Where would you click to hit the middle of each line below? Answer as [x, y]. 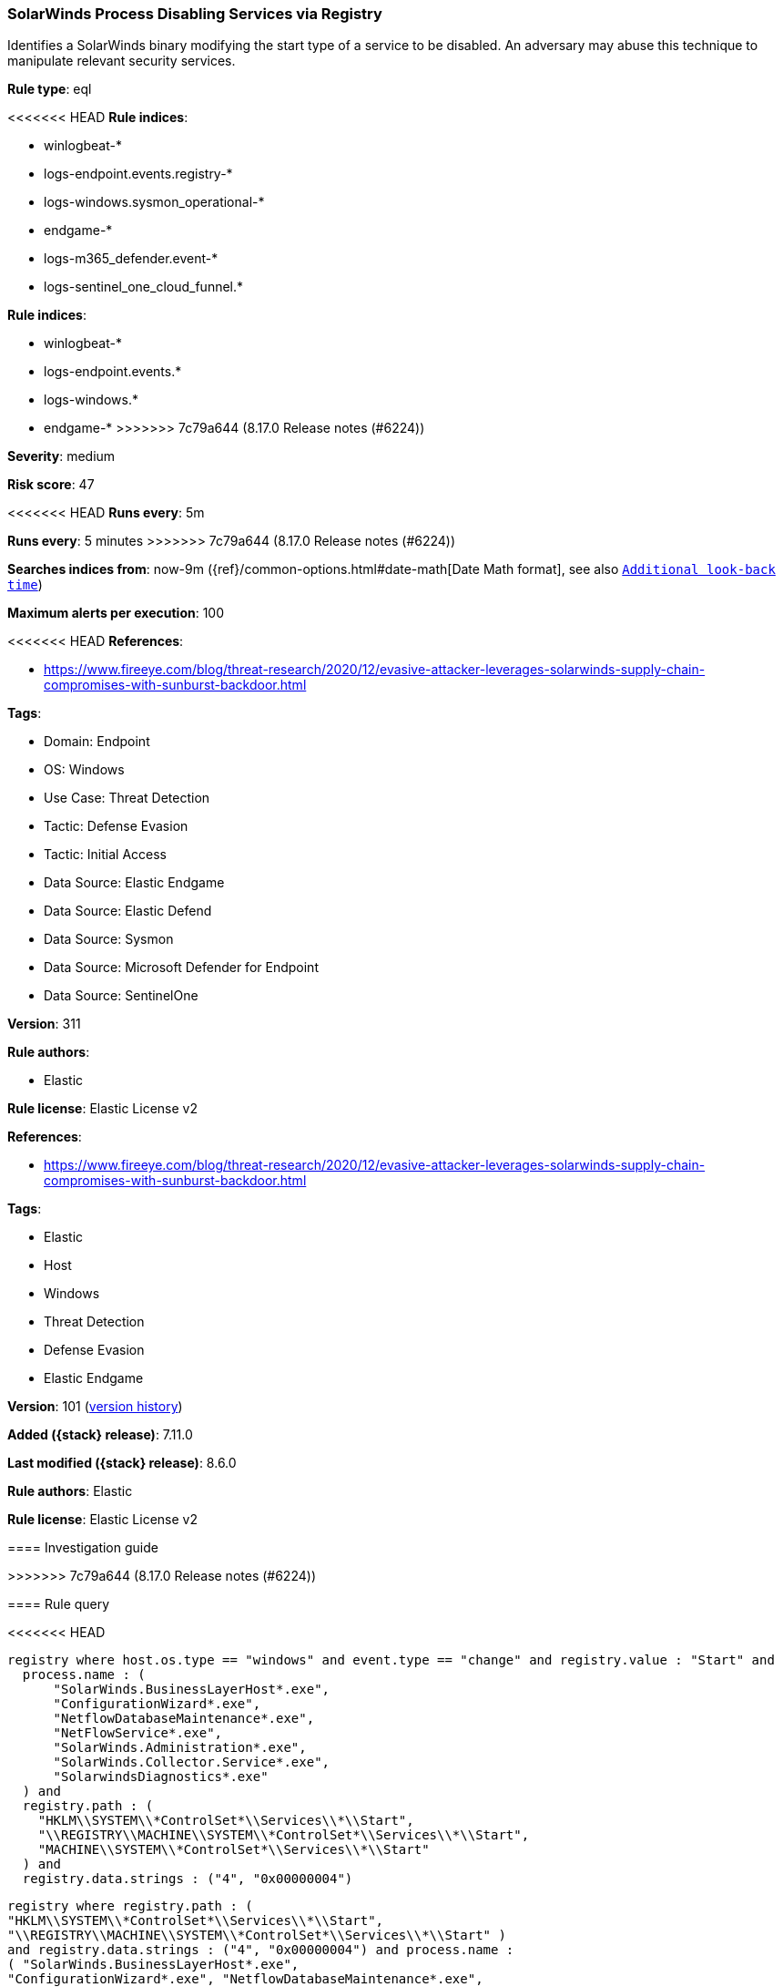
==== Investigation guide [83, 1548]
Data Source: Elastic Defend [128, 911]
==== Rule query [59, 1604]
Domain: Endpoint [97, 742]
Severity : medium [61, 456]
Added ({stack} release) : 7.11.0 [100, 1435]
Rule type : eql [50, 89]
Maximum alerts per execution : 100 [116, 613]
